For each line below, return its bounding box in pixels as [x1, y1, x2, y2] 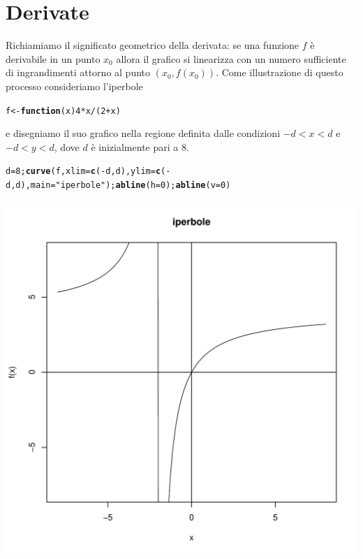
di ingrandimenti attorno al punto [6, 65, 151, 80]
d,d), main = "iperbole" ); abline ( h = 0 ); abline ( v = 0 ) [6, 180, 231, 190]
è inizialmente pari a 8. [91, 139, 189, 154]
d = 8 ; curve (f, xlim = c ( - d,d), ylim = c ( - [6, 166, 171, 177]
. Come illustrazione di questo [216, 65, 343, 80]
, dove [54, 139, 80, 154]
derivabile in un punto [6, 51, 101, 66]
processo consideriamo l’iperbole [6, 78, 143, 93]
